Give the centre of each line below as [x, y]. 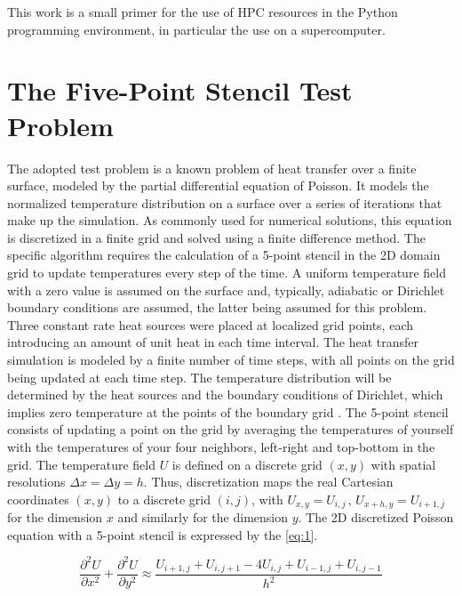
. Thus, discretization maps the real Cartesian [268, 482]
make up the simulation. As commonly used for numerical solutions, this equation [230, 220]
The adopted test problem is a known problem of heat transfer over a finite [212, 168]
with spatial [403, 464]
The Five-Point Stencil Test [180, 90]
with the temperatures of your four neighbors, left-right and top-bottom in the [221, 447]
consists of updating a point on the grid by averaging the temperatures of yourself [231, 429]
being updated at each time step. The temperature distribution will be [199, 377]
